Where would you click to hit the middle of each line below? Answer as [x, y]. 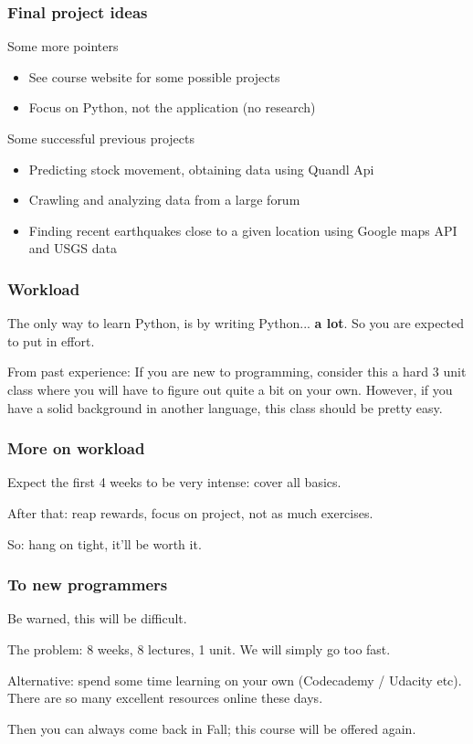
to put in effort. [51, 340]
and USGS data [73, 248]
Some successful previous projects [101, 138]
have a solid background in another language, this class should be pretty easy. [225, 407]
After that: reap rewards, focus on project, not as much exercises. [190, 512]
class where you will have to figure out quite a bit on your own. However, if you [230, 389]
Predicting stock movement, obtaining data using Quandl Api [201, 169]
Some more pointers [63, 46]
